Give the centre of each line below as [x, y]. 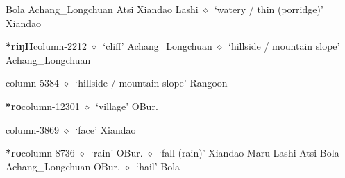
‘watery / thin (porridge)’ [269, 9]
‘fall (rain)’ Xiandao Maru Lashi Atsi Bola [249, 153]
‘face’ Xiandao [106, 129]
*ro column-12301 [43, 106]
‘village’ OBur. [127, 106]
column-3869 [32, 129]
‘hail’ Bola [158, 166]
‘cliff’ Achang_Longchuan [158, 46]
